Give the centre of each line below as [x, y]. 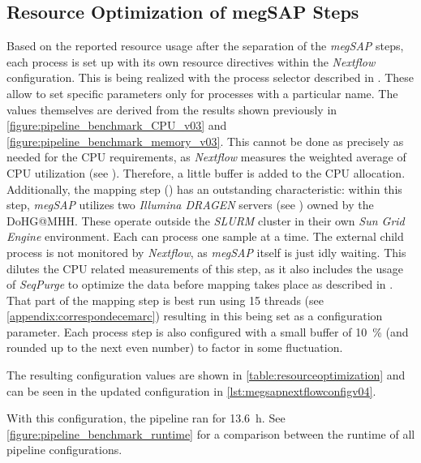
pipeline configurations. [64, 450]
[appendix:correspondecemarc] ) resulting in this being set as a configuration [195, 316]
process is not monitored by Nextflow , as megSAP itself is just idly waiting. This [206, 252]
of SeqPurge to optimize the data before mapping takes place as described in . [200, 284]
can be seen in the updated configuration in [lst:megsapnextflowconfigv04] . [191, 390]
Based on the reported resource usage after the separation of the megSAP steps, [205, 46]
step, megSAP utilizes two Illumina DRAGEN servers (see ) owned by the [190, 205]
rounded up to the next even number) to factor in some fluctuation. [175, 347]
